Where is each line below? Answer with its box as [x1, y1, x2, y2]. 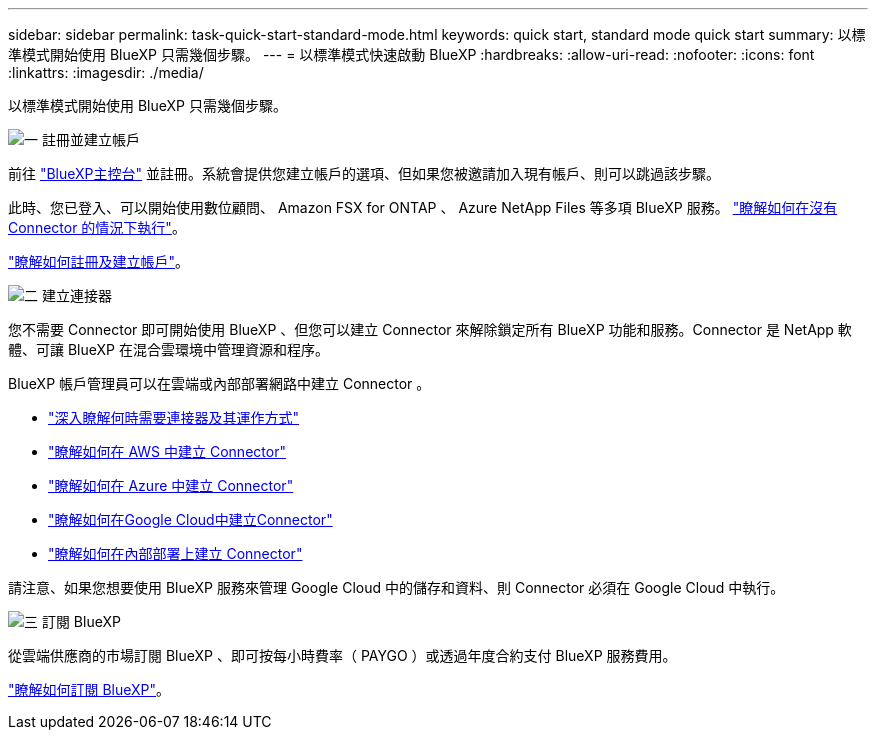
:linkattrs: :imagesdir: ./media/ [8, 64, 204, 81]
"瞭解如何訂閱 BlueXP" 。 [8, 681, 171, 698]
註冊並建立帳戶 [41, 131, 140, 148]
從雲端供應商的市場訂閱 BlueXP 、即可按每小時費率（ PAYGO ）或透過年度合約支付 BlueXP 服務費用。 [8, 647, 677, 664]
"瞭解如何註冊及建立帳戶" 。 [8, 253, 190, 270]
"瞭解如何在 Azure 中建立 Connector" [48, 477, 294, 494]
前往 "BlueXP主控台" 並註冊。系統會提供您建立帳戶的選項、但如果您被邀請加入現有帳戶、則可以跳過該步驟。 [8, 165, 721, 182]
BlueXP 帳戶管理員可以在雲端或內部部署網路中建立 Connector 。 [8, 375, 431, 392]
